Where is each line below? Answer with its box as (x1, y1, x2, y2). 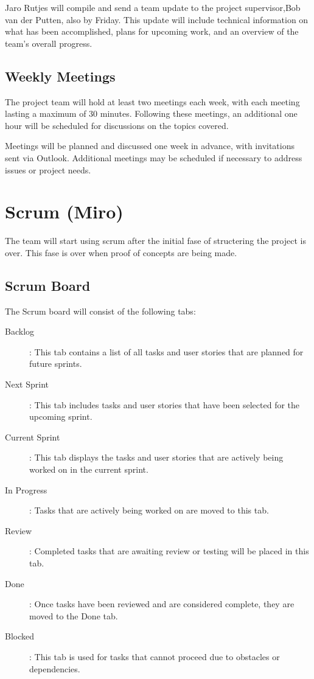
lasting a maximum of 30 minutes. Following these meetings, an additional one (5, 107, 298, 120)
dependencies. (29, 662, 80, 675)
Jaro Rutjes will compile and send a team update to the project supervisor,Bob (5, 1, 301, 13)
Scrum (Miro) (5, 199, 124, 224)
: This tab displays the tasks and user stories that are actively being (29, 451, 284, 464)
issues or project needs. (5, 163, 91, 176)
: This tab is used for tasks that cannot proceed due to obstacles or (29, 650, 280, 663)
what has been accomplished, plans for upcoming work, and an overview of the (5, 25, 299, 38)
